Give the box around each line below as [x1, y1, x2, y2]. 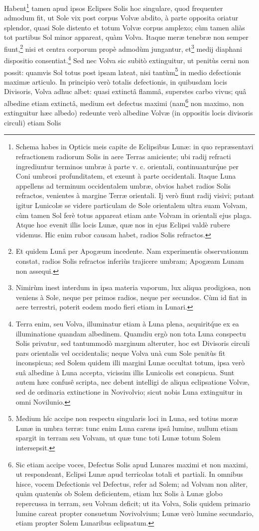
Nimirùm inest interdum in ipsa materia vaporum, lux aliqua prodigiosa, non [15, 282, 251, 293]
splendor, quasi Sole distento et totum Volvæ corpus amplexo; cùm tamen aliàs [4, 22, 245, 32]
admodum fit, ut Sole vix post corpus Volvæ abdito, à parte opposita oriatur [4, 12, 239, 23]
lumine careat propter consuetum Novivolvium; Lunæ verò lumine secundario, [15, 508, 254, 518]
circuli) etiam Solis [4, 117, 61, 127]
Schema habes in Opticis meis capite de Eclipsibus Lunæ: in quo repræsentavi [15, 141, 254, 152]
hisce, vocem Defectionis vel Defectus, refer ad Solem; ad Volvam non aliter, [15, 478, 248, 489]
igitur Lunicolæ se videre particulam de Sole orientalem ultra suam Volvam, [15, 200, 248, 210]
